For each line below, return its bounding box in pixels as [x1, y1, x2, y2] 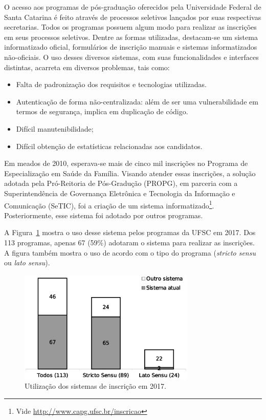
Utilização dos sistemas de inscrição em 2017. [25, 381, 166, 391]
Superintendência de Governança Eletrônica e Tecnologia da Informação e [4, 187, 235, 198]
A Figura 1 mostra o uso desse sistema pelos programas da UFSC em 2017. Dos [4, 227, 256, 238]
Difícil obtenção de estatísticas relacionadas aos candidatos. [16, 140, 203, 151]
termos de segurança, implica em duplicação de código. [16, 106, 188, 117]
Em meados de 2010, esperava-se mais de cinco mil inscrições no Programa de [4, 158, 248, 169]
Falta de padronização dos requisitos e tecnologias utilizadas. [16, 79, 207, 90]
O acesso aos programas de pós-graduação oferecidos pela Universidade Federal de [4, 2, 261, 12]
